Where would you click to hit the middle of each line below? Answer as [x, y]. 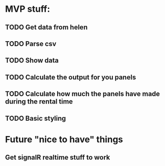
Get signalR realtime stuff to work [58, 157]
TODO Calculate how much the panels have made [82, 94]
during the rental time [39, 102]
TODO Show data [32, 61]
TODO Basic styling [36, 118]
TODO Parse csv [31, 43]
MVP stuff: [28, 9]
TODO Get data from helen [46, 27]
